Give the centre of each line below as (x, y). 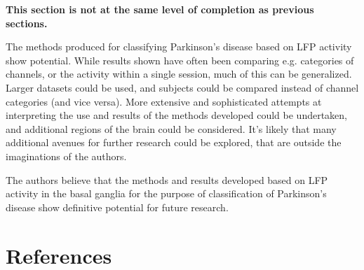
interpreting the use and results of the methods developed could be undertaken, (176, 115)
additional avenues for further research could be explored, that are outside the (174, 142)
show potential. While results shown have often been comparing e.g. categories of (180, 60)
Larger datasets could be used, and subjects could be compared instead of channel (182, 87)
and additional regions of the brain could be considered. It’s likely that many (171, 128)
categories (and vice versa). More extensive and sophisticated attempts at (164, 101)
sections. (27, 23)
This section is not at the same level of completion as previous (160, 9)
